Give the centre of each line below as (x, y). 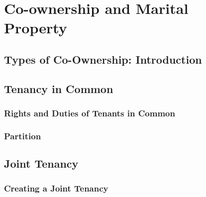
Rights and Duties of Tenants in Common (90, 113)
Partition (23, 136)
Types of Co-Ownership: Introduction (103, 59)
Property (36, 28)
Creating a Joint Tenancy (56, 188)
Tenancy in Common (59, 88)
